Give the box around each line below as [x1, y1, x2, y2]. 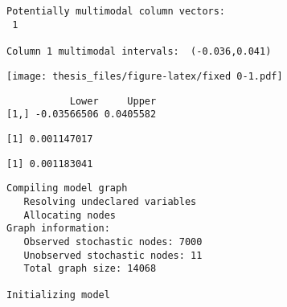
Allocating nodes [23, 209, 117, 221]
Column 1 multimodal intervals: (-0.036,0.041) [6, 46, 272, 58]
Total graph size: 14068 [23, 263, 157, 275]
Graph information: [6, 223, 110, 235]
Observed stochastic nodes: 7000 [23, 235, 203, 248]
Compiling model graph [6, 182, 128, 194]
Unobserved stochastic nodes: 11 [23, 249, 203, 261]
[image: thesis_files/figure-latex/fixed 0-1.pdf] [6, 70, 283, 82]
